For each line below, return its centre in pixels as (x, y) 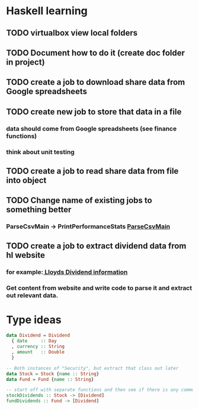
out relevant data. (32, 295)
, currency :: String (38, 347)
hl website (26, 255)
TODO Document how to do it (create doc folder (96, 52)
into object (26, 180)
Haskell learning (47, 11)
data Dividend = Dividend (38, 335)
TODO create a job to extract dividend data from (96, 246)
